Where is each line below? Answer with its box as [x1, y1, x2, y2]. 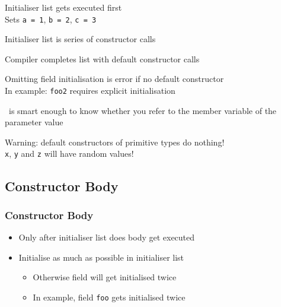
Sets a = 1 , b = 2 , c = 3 [5, 12, 97, 25]
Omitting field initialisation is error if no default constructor [5, 72, 224, 85]
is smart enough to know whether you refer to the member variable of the [8, 104, 277, 116]
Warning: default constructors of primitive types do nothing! [5, 135, 225, 148]
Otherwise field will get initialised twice [33, 271, 177, 283]
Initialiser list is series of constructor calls [5, 33, 156, 45]
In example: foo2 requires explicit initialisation [5, 84, 175, 97]
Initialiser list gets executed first [5, 1, 122, 13]
